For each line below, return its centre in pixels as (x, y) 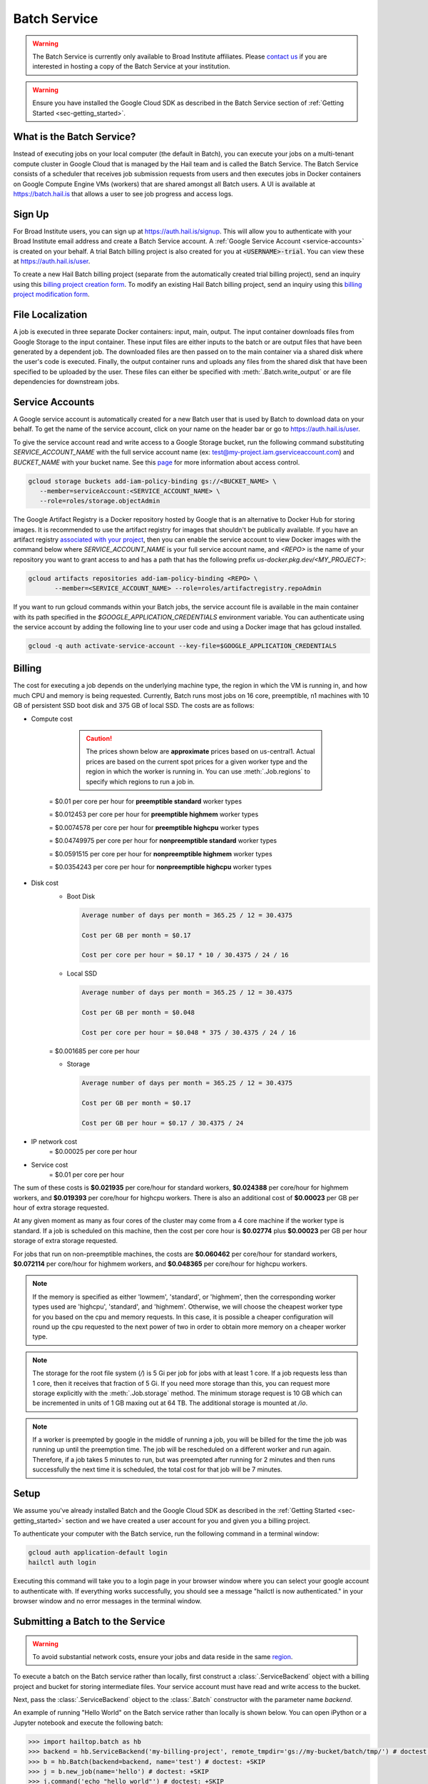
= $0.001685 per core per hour (94, 1051)
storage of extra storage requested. (65, 1241)
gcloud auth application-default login (98, 1552)
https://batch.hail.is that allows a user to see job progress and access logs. (123, 193)
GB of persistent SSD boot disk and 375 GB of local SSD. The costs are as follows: (134, 706)
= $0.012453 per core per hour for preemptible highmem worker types (154, 814)
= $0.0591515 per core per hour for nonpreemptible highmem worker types (160, 853)
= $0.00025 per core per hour (93, 1152)
